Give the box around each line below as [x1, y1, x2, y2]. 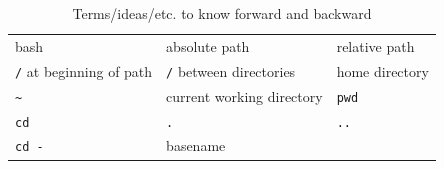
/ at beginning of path [15, 60, 153, 81]
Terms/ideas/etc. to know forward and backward [72, 3, 372, 23]
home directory [336, 60, 429, 81]
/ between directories [166, 60, 296, 81]
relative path [336, 35, 415, 56]
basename [166, 135, 226, 156]
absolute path [166, 35, 250, 56]
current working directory [166, 85, 323, 106]
